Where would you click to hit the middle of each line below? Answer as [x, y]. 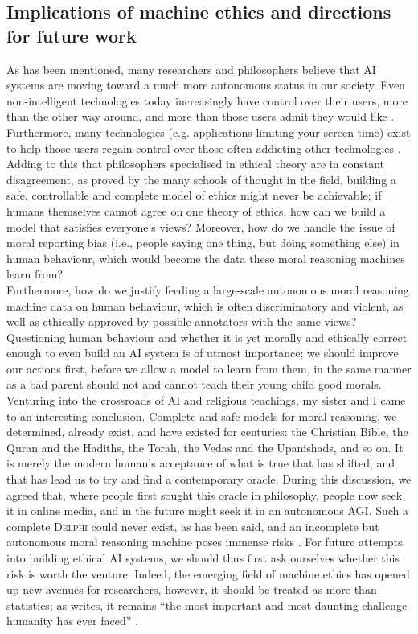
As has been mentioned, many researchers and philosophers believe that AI [191, 69]
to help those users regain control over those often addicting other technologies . [204, 148]
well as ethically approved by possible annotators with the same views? [182, 321]
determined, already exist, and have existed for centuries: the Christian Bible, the [207, 432]
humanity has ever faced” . [72, 621]
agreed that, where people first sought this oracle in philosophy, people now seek [205, 494]
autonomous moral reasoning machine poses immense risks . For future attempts [205, 542]
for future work [72, 35]
